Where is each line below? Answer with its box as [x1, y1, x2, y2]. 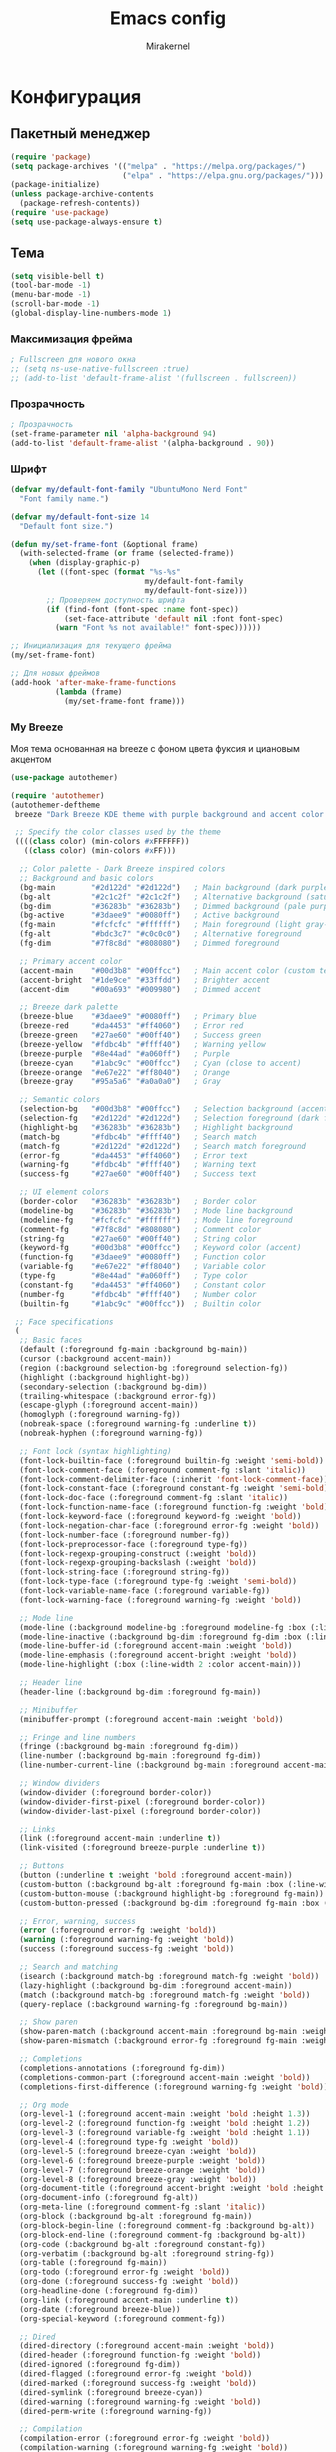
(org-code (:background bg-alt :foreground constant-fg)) [19, 2239, 267, 2249]
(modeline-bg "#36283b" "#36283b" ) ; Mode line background [19, 1205, 293, 1216]
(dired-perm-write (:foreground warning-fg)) [19, 2406, 213, 2416]
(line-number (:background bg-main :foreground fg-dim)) [19, 1751, 262, 1761]
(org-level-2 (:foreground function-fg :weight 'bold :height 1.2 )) [19, 2118, 311, 2129]
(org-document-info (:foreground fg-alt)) [19, 2193, 199, 2203]
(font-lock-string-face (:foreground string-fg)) [19, 1567, 230, 1577]
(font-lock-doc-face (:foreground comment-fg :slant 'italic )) [19, 1493, 288, 1503]
